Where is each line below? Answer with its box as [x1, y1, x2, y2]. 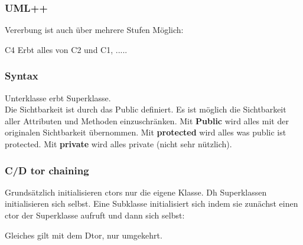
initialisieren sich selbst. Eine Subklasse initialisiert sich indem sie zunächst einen [5, 197, 298, 210]
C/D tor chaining [5, 163, 89, 177]
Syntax [5, 68, 38, 83]
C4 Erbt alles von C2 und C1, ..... [5, 43, 128, 55]
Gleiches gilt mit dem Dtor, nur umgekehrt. [5, 229, 162, 241]
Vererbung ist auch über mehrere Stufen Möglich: [5, 24, 184, 36]
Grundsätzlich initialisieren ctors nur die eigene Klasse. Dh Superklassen [5, 186, 267, 198]
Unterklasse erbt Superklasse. [5, 91, 111, 104]
